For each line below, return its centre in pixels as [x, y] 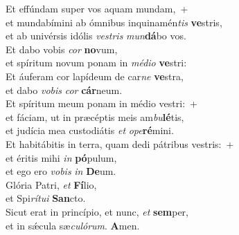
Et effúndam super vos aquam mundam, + [97, 8]
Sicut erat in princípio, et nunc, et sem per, [97, 211]
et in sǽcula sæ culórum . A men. [73, 225]
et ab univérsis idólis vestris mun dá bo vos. [96, 36]
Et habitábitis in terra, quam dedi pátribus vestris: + [120, 143]
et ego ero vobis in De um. [61, 171]
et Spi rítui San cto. [46, 198]
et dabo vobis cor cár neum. [64, 90]
